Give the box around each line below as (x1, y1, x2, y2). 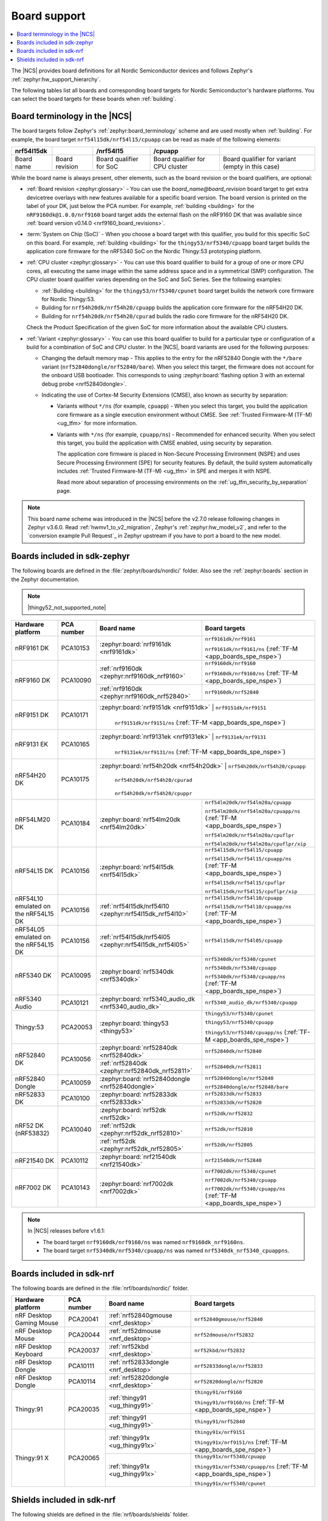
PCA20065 (68, 1454, 100, 1463)
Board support (11, 9, 86, 23)
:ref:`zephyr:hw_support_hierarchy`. (11, 75, 101, 83)
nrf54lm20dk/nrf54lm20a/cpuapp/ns (205, 808, 301, 815)
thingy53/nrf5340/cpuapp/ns (205, 1029, 282, 1035)
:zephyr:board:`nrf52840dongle (99, 1074, 191, 1083)
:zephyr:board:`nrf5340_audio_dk (99, 995, 196, 1003)
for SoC (96, 162, 118, 170)
